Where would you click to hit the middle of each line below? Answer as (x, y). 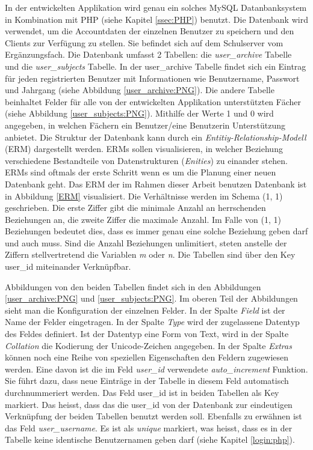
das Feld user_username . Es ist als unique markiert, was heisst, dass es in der (149, 427)
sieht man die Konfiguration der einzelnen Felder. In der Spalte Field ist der (145, 310)
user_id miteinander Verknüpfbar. (68, 266)
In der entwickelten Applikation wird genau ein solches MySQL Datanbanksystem (156, 7)
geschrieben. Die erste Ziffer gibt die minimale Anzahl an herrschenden (135, 208)
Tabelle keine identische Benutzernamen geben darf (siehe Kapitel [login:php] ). (150, 439)
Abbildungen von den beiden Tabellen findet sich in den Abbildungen (133, 286)
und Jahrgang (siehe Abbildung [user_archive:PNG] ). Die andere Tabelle (140, 90)
